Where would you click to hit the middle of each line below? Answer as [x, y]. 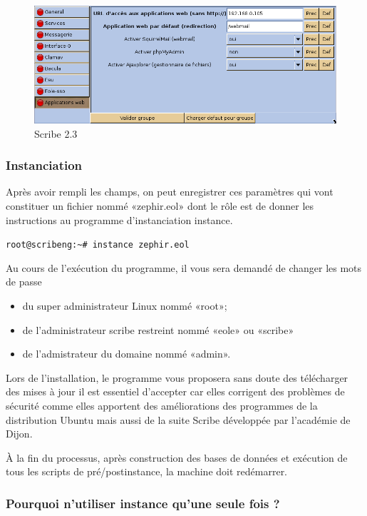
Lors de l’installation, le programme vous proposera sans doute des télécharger [177, 377]
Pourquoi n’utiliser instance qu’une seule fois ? [143, 503]
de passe [24, 282]
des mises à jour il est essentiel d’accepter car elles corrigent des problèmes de [175, 391]
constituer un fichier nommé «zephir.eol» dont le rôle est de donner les [160, 205]
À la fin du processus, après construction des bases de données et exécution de [177, 457]
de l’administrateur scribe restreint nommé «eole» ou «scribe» [158, 329]
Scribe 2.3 [56, 133]
